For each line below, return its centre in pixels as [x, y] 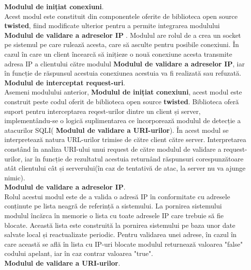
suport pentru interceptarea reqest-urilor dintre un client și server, [103, 111]
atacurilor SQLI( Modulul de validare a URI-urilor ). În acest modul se [117, 130]
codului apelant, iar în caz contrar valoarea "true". [79, 253]
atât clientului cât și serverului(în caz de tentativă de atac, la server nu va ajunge [125, 168]
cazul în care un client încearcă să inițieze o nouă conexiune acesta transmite [118, 54]
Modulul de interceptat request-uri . [65, 82]
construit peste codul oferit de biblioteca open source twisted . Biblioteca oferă [122, 101]
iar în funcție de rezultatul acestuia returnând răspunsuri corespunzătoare [134, 158]
